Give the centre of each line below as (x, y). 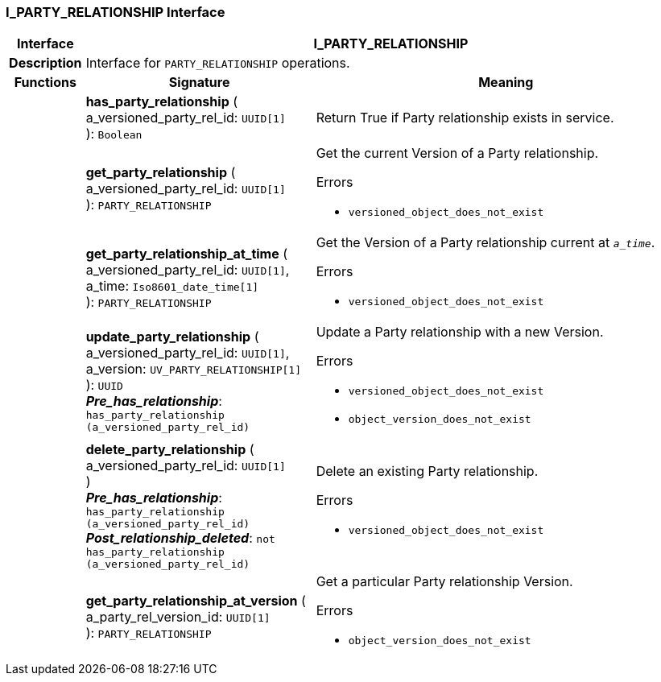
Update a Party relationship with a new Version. (460, 332)
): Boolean (114, 134)
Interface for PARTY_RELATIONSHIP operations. (218, 63)
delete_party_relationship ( (170, 450)
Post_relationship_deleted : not (180, 538)
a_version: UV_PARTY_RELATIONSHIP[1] (194, 369)
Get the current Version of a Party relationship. (457, 153)
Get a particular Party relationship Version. (444, 582)
